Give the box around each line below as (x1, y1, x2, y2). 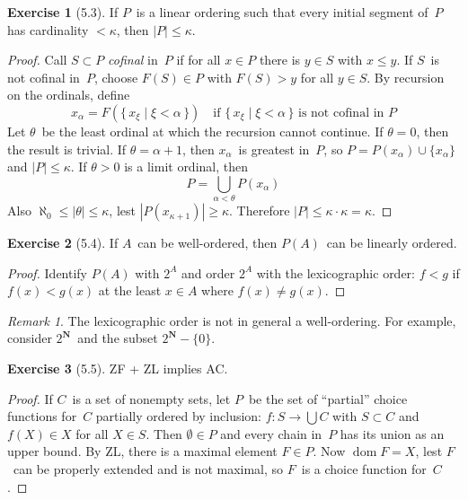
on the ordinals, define (7, 85, 130, 104)
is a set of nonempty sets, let (72, 389, 231, 408)
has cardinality (7, 20, 89, 39)
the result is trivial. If (7, 139, 127, 158)
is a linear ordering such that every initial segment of (136, 3, 428, 21)
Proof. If (7, 389, 53, 408)
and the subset (77, 329, 158, 347)
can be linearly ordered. (326, 233, 457, 252)
